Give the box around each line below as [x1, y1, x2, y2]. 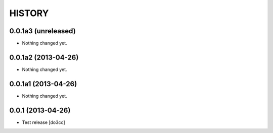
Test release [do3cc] [22, 119, 65, 125]
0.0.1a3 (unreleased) [9, 27, 76, 35]
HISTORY [9, 8, 49, 19]
